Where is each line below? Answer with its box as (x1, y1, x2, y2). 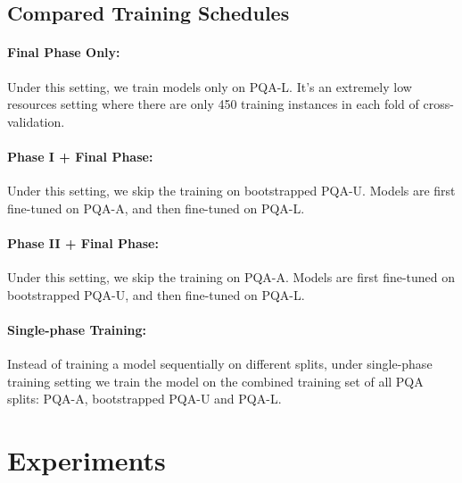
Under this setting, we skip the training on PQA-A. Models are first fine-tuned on (7, 268, 456, 287)
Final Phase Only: (7, 43, 120, 62)
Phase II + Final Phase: (7, 233, 159, 252)
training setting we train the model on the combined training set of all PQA (7, 371, 424, 390)
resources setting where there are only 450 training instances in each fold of (7, 95, 419, 113)
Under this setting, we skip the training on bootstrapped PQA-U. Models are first (7, 181, 456, 200)
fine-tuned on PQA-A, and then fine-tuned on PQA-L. (7, 198, 305, 217)
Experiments (7, 442, 166, 479)
